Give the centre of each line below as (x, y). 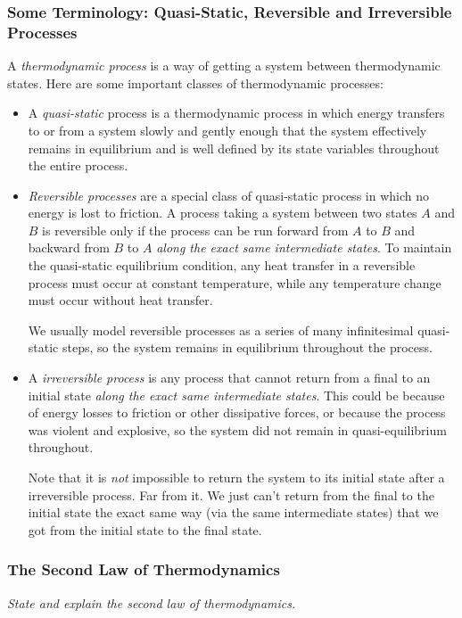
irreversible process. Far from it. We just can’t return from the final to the (231, 494)
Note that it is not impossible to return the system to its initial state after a (236, 478)
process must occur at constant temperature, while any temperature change (235, 282)
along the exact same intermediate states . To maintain (304, 247)
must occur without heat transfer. (120, 300)
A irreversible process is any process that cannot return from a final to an (229, 378)
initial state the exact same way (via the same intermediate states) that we (233, 512)
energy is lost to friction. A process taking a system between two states (223, 213)
